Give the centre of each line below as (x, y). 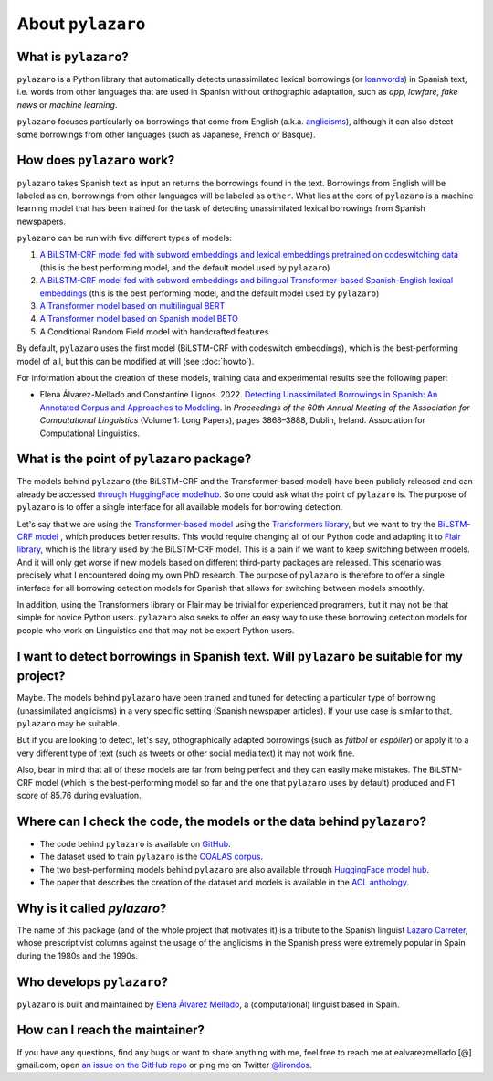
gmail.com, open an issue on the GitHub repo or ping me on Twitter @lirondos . (164, 1065)
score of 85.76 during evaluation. (79, 795)
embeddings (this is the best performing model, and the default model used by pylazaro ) (210, 293)
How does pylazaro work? (96, 160)
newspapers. (42, 221)
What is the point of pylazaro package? (134, 459)
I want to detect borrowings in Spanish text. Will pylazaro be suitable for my (240, 657)
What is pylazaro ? (73, 56)
